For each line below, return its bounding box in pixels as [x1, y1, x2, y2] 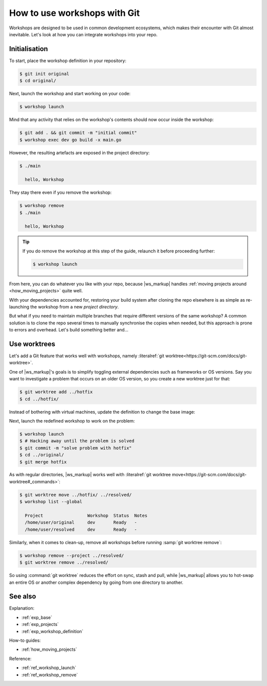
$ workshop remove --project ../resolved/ [19, 553, 124, 558]
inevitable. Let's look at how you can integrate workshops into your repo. [9, 31, 158, 37]
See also [9, 592, 37, 601]
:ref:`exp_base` [21, 614, 52, 620]
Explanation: [9, 605, 35, 611]
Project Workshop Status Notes [25, 513, 148, 518]
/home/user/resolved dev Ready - [25, 526, 137, 532]
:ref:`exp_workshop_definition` [21, 628, 84, 634]
